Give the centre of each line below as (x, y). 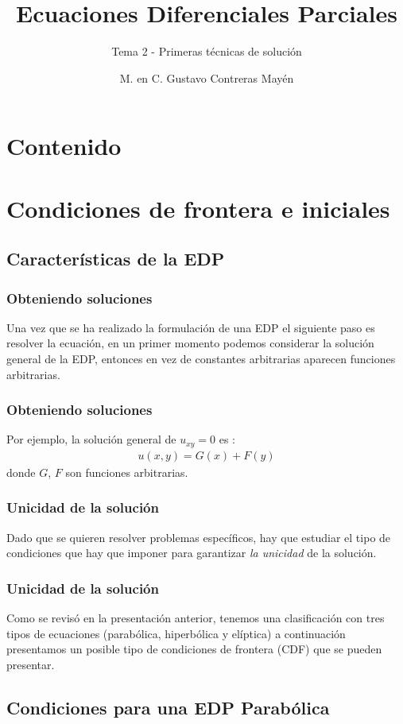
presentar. (31, 664)
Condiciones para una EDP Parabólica (168, 707)
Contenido (64, 146)
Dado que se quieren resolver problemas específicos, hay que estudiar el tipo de (199, 537)
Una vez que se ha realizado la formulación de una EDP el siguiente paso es (191, 327)
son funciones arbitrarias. (127, 472)
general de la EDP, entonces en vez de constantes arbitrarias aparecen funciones (201, 359)
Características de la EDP (116, 259)
